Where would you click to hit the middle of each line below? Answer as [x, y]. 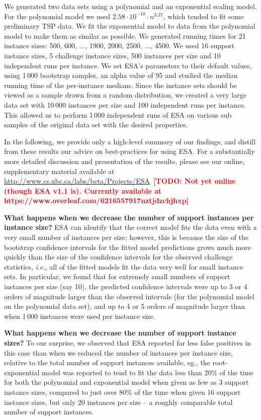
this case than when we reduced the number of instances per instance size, [118, 352]
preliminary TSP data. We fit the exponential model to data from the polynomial [130, 26]
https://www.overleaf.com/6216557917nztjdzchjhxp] [96, 200]
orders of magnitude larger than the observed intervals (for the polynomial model [129, 296]
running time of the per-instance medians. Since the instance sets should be [120, 85]
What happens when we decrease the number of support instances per [129, 217]
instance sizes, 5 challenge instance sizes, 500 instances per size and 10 [112, 55]
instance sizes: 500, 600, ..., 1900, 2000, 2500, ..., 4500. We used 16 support [119, 46]
